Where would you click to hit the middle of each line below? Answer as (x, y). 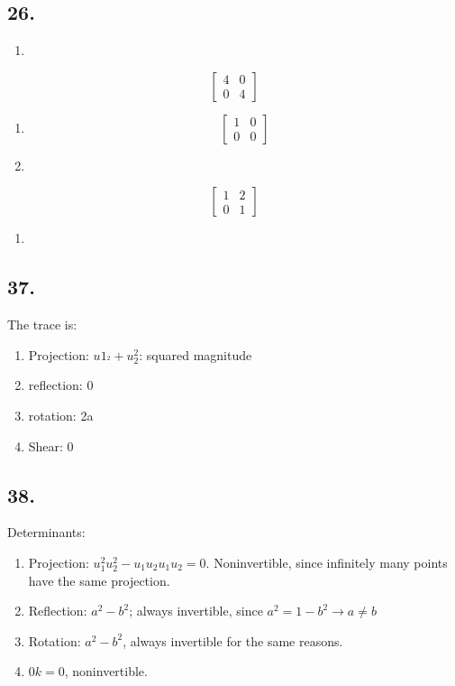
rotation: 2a (61, 415)
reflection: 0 (61, 385)
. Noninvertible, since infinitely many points (327, 562)
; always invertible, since (196, 611)
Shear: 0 (51, 445)
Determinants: (46, 532)
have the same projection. (99, 580)
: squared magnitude (196, 354)
